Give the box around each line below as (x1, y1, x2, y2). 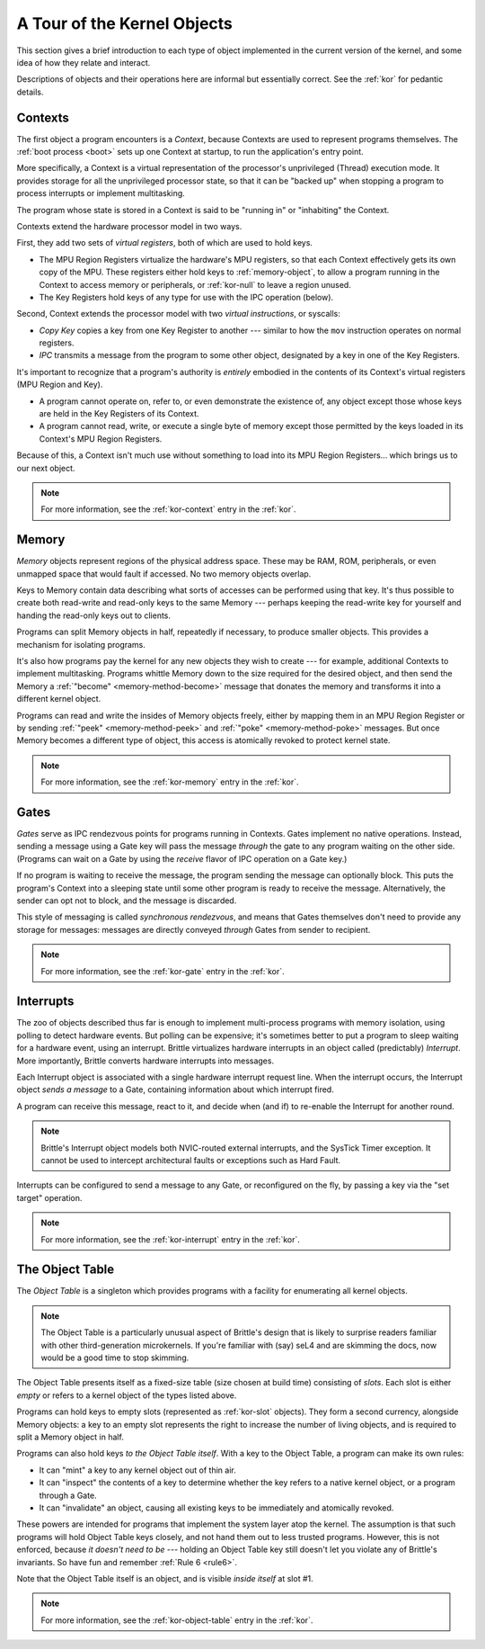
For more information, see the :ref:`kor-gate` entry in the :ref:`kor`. (40, 965, 285, 976)
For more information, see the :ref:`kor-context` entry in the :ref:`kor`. (40, 504, 296, 515)
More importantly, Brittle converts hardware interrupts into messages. (16, 1055, 274, 1066)
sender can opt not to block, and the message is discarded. (16, 895, 237, 906)
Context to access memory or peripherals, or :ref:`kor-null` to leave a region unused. (39, 279, 352, 290)
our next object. (16, 462, 75, 473)
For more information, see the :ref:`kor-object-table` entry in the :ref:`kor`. (40, 1615, 313, 1626)
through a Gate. (39, 1490, 98, 1501)
